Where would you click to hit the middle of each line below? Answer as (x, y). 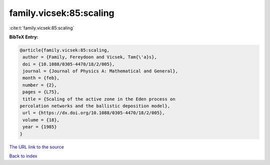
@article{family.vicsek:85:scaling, (65, 50)
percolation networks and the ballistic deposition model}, (95, 106)
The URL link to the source (37, 147)
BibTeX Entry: (24, 37)
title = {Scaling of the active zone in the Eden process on (99, 99)
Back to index (23, 156)
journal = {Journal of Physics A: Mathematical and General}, (100, 71)
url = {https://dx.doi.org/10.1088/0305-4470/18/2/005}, (94, 113)
